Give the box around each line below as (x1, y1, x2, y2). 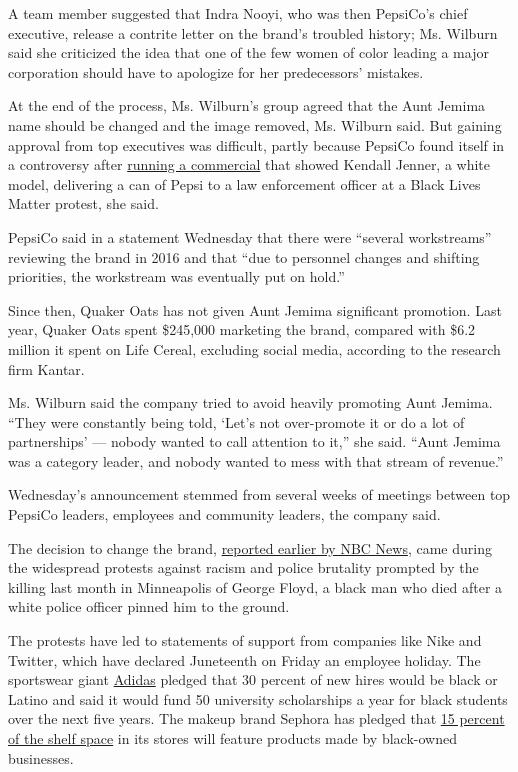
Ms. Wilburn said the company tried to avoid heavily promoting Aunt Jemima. (8, 392, 493, 413)
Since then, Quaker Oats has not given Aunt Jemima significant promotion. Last (8, 299, 502, 320)
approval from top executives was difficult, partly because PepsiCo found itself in (8, 134, 505, 155)
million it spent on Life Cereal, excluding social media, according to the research (8, 338, 501, 359)
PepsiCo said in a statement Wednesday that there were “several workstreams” (8, 226, 492, 247)
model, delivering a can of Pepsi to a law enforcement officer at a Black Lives (8, 173, 481, 194)
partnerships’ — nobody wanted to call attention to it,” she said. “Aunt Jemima (8, 431, 501, 452)
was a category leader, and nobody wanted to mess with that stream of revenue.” (8, 450, 504, 471)
